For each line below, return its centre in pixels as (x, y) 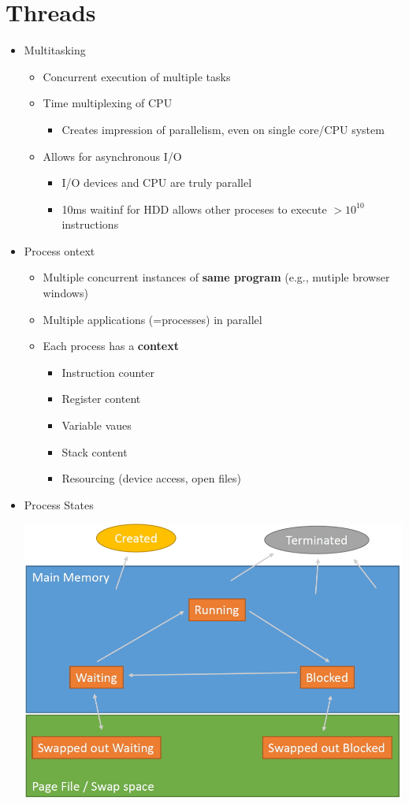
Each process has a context (111, 346)
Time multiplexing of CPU (108, 103)
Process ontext (59, 250)
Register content (101, 399)
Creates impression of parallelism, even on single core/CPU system (223, 129)
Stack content (95, 451)
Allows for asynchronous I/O (112, 156)
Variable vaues (97, 425)
